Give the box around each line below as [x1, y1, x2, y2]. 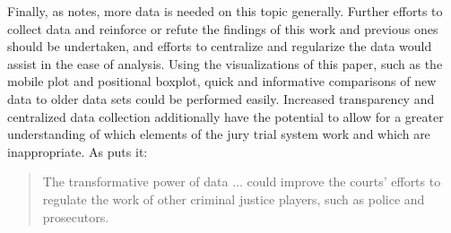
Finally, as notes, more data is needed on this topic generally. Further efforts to [7, 2, 443, 20]
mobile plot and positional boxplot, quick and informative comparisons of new [7, 72, 437, 91]
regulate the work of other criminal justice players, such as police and [42, 189, 425, 208]
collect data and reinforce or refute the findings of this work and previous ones [7, 19, 438, 38]
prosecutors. [42, 207, 109, 226]
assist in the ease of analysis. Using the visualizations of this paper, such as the [7, 54, 443, 73]
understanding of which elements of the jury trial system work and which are [7, 125, 430, 143]
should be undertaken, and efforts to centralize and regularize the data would [7, 37, 432, 56]
